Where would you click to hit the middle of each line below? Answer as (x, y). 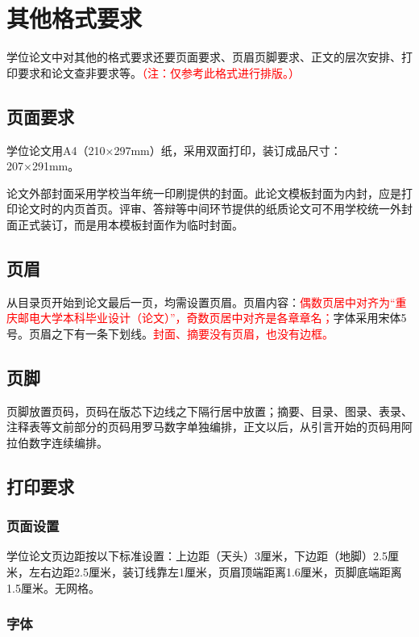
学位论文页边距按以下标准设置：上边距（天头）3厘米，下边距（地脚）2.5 (197, 556)
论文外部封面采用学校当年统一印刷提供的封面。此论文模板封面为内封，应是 (204, 193)
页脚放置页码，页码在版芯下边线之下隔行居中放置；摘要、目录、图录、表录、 (209, 411)
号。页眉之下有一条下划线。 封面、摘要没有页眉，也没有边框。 (170, 333)
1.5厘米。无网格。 (53, 587)
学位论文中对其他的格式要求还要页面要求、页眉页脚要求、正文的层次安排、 (204, 57)
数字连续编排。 (68, 442)
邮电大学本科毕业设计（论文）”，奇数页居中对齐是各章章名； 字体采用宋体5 (212, 318)
